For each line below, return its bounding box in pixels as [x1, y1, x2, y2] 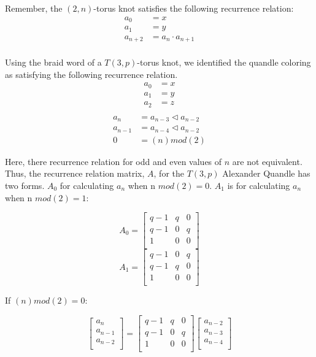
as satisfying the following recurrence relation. [5, 67, 178, 80]
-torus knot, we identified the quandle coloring [137, 56, 311, 69]
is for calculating [227, 178, 290, 191]
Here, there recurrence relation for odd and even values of [5, 155, 222, 167]
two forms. [5, 178, 45, 191]
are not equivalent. [232, 155, 303, 167]
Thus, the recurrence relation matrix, [5, 167, 145, 180]
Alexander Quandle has [222, 167, 310, 180]
